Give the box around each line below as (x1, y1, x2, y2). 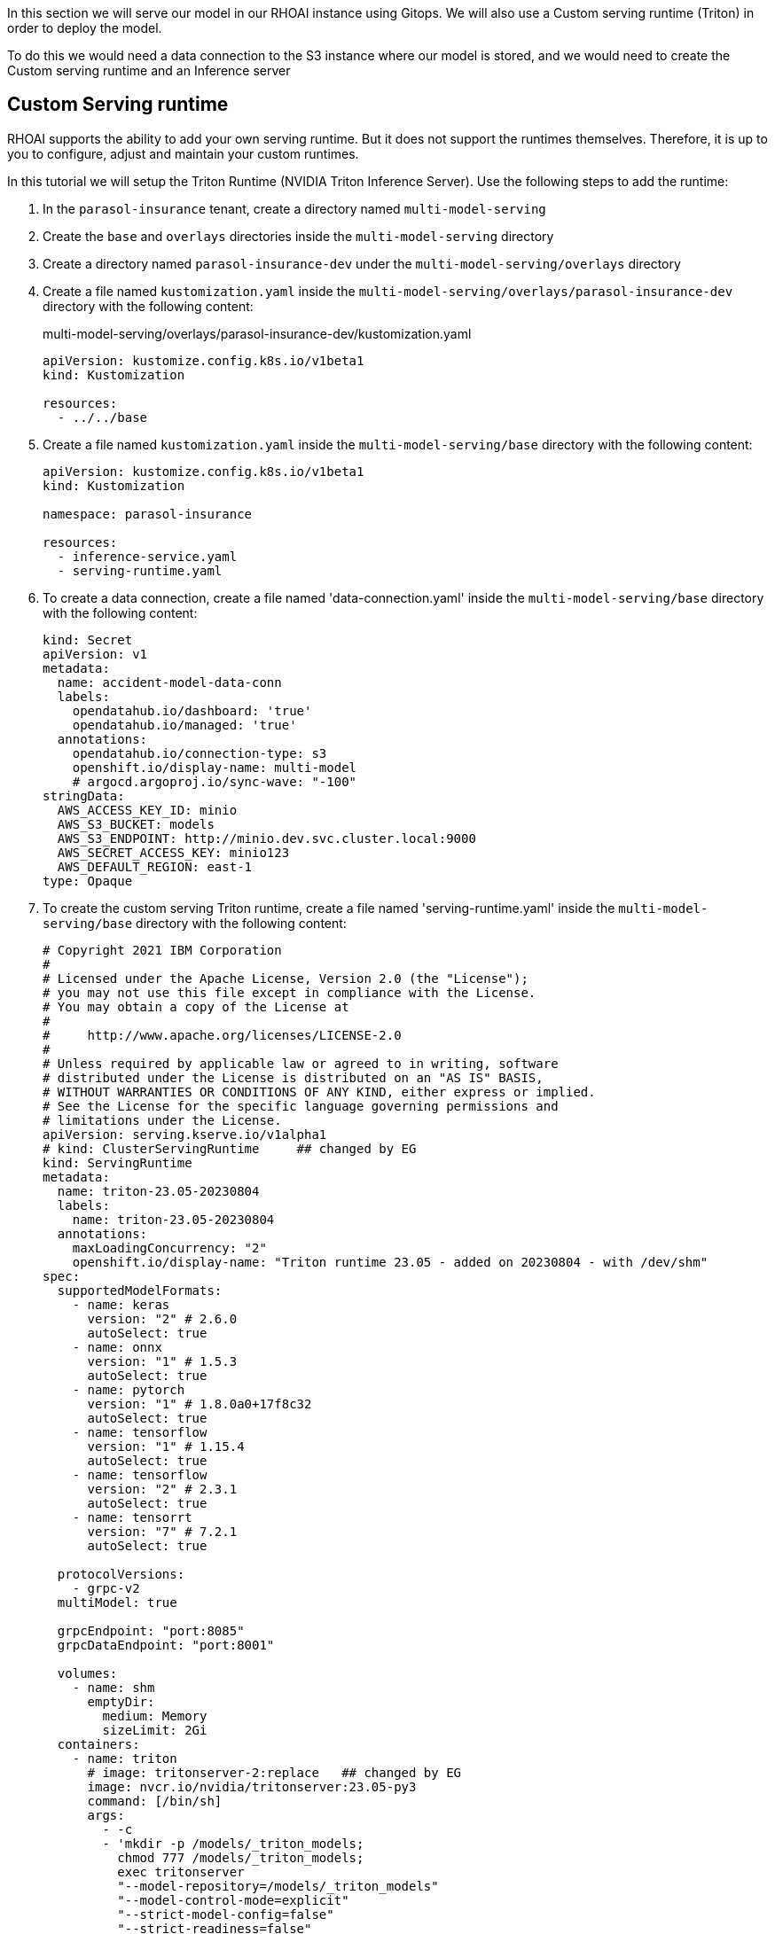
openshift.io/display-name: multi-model (72, 760, 357, 775)
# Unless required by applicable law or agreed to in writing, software (43, 1056, 559, 1071)
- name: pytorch (72, 1382, 185, 1397)
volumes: (57, 1665, 118, 1681)
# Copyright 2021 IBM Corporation (43, 942, 282, 957)
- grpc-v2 (72, 1580, 140, 1595)
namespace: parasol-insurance (43, 506, 253, 521)
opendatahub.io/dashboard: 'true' (72, 703, 312, 718)
